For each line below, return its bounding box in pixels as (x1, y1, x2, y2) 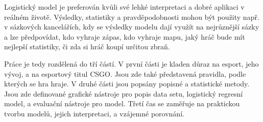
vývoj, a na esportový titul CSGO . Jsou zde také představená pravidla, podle (4, 68, 246, 79)
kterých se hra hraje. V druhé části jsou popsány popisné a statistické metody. (4, 78, 250, 89)
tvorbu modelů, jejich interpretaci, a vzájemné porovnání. (4, 108, 184, 118)
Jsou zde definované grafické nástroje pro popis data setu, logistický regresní (4, 88, 243, 99)
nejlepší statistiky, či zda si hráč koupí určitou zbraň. (4, 41, 170, 52)
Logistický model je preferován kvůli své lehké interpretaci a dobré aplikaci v (4, 2, 245, 12)
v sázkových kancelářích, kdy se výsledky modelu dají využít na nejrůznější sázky (4, 21, 259, 32)
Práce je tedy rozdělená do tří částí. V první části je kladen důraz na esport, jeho (4, 58, 259, 69)
